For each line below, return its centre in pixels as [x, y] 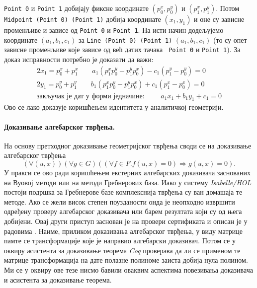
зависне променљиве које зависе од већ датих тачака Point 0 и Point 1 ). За [122, 49]
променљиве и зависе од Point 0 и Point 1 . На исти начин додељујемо [114, 30]
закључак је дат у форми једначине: [90, 96]
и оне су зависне [219, 19]
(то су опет [230, 39]
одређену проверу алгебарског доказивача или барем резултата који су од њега [123, 211]
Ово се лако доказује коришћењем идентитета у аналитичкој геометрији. [114, 107]
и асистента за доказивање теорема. [58, 279]
